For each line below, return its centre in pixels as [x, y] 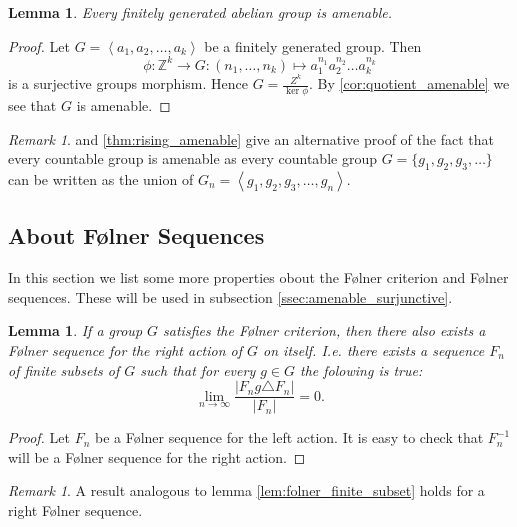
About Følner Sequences [136, 235]
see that [32, 105]
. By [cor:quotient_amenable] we [409, 83]
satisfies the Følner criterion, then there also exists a [324, 330]
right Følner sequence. [75, 510]
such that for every [198, 369]
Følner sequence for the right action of [125, 349]
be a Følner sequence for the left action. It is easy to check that [289, 437]
